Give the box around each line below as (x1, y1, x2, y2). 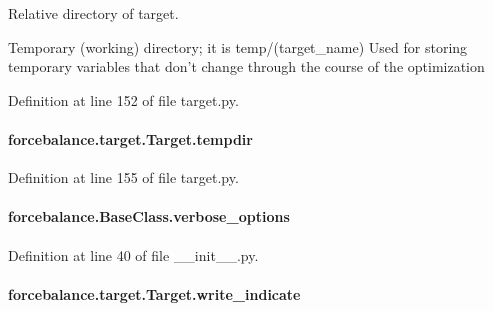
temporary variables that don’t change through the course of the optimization (8, 56, 485, 77)
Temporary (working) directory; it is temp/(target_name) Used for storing (8, 36, 468, 57)
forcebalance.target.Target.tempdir (8, 128, 253, 149)
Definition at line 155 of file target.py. (8, 167, 239, 188)
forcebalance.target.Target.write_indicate (8, 283, 301, 304)
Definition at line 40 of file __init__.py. (8, 244, 259, 265)
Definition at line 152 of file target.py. (8, 89, 239, 110)
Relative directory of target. (8, 3, 179, 23)
